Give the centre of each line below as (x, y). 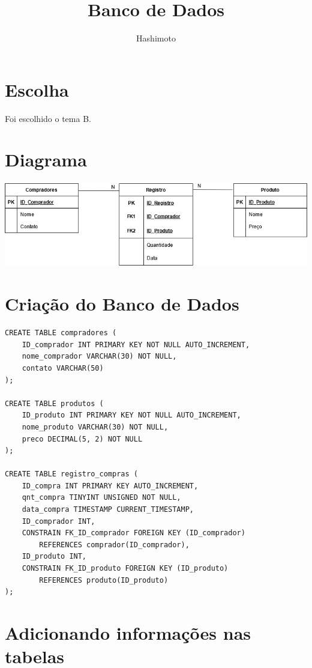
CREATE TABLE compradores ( (61, 333)
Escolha (37, 89)
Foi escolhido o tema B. (48, 118)
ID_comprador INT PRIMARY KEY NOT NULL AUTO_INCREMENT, (136, 345)
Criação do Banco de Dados (122, 304)
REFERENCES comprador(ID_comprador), (114, 545)
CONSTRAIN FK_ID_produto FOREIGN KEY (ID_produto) (125, 569)
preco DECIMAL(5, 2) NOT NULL (82, 439)
